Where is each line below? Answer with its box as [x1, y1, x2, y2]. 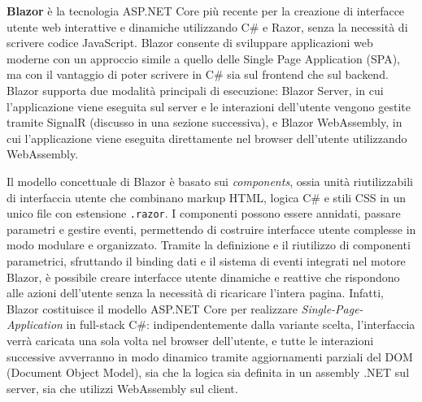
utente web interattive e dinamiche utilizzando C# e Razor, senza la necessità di [7, 18, 408, 35]
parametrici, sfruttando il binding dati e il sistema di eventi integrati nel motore [7, 252, 406, 269]
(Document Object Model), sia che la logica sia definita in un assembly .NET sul [7, 364, 410, 381]
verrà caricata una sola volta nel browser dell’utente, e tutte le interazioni [7, 331, 374, 348]
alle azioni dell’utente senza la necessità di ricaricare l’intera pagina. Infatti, [7, 284, 384, 301]
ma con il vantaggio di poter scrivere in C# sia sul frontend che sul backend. [7, 66, 389, 83]
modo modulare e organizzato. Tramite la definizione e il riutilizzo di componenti [7, 236, 411, 253]
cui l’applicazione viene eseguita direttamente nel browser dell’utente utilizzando [7, 129, 407, 146]
